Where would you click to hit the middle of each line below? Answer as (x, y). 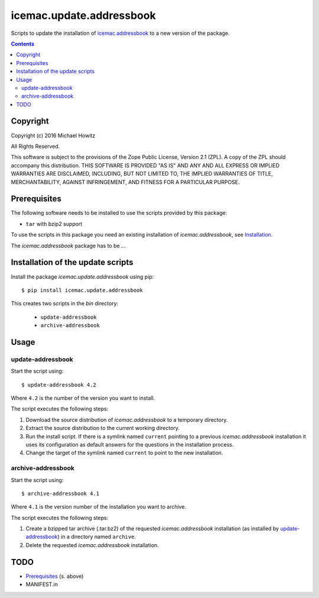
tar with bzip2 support (54, 224)
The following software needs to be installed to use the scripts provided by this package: (119, 213)
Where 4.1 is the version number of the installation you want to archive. (99, 507)
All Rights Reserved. (35, 146)
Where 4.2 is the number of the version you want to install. (83, 398)
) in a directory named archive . (97, 537)
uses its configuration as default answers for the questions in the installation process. (130, 444)
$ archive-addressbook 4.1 (61, 493)
